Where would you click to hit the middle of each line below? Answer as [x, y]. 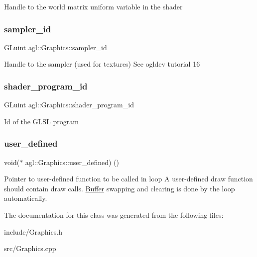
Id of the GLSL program [41, 121]
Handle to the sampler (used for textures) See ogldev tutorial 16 [102, 64]
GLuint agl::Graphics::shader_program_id [69, 105]
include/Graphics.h [33, 231]
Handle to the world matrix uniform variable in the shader [93, 6]
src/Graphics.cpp [30, 248]
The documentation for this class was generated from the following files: [114, 215]
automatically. [26, 198]
